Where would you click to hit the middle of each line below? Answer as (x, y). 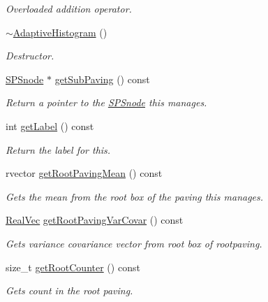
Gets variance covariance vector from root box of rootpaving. (134, 243)
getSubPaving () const (102, 79)
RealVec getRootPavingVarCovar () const (95, 220)
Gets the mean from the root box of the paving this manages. (135, 196)
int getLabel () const (50, 125)
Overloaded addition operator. (69, 8)
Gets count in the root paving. (69, 290)
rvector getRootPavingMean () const (84, 173)
